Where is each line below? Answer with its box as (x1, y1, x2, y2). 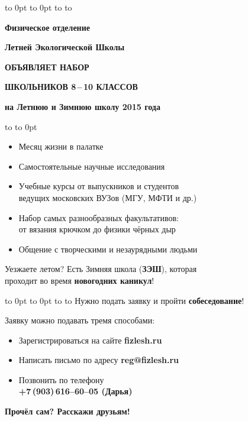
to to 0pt (5, 120, 37, 132)
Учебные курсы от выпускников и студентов (18, 180, 179, 192)
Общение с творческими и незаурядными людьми (18, 242, 198, 255)
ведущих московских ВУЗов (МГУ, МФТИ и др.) (18, 191, 197, 203)
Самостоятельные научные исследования (18, 160, 165, 172)
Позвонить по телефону (18, 373, 104, 386)
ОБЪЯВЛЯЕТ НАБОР (5, 60, 89, 73)
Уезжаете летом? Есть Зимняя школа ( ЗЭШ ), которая (5, 263, 197, 275)
